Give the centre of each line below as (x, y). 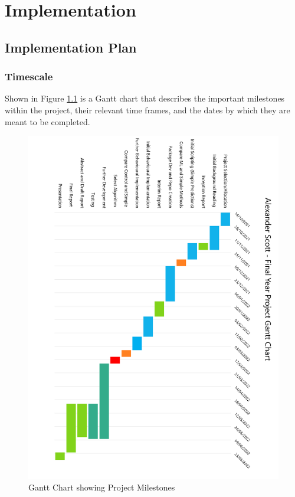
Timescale (29, 76)
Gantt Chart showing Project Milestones (102, 487)
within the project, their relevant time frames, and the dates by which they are (147, 109)
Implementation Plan (71, 47)
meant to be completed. (47, 121)
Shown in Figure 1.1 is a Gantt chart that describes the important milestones (145, 98)
